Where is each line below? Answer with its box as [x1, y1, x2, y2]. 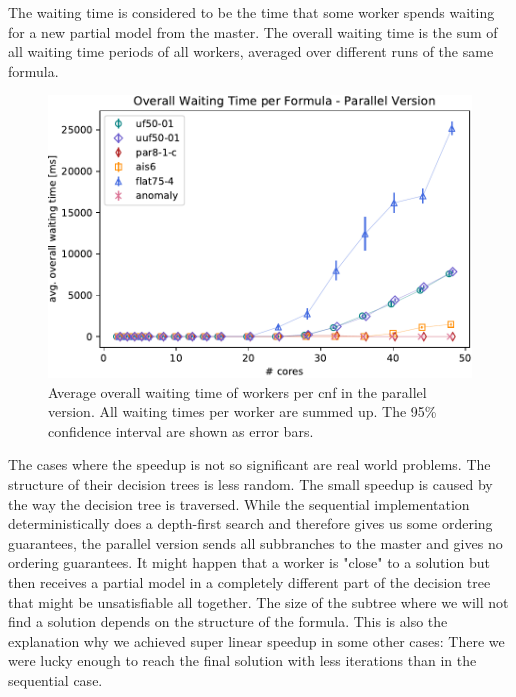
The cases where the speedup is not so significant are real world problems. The [8, 454, 491, 475]
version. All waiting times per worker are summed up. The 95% [48, 401, 437, 422]
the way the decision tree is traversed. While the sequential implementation [8, 493, 470, 514]
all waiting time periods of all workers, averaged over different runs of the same [8, 41, 494, 62]
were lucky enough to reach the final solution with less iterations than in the [8, 650, 477, 671]
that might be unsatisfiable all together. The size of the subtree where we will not [8, 591, 509, 612]
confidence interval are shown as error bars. [48, 420, 314, 441]
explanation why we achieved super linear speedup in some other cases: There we [8, 630, 505, 651]
